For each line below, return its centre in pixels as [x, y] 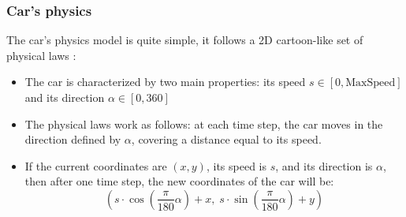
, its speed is [237, 165]
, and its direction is [324, 165]
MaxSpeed [371, 83]
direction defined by [73, 139]
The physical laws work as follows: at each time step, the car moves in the [204, 123]
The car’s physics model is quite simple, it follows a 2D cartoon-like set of [185, 40]
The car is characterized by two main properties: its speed [165, 82]
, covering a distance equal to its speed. [226, 139]
